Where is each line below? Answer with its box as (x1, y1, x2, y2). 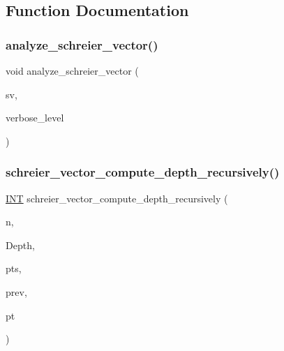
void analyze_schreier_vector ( (6, 64, 139, 77)
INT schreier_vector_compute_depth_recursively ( (6, 191, 228, 205)
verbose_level (6, 110, 64, 125)
